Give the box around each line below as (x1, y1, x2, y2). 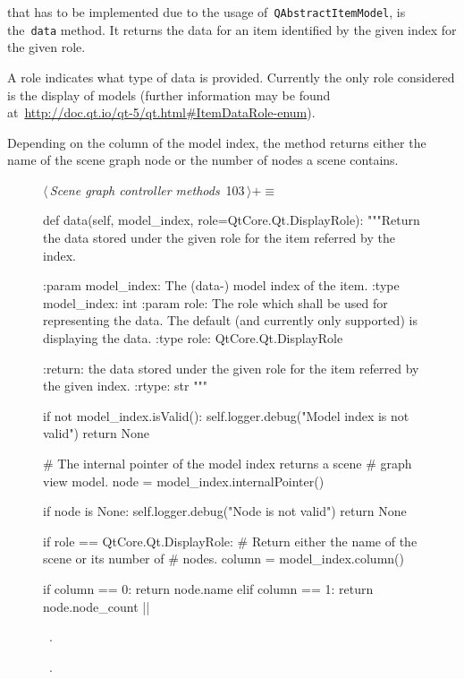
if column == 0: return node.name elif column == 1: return (43, 579, 374, 597)
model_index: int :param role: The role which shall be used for (43, 293, 388, 312)
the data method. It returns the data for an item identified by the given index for (7, 20, 457, 39)
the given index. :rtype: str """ (43, 376, 207, 395)
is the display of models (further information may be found (7, 85, 331, 104)
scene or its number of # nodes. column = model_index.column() (43, 549, 404, 568)
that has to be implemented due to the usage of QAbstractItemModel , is (7, 3, 406, 21)
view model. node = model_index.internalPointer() (43, 471, 325, 490)
